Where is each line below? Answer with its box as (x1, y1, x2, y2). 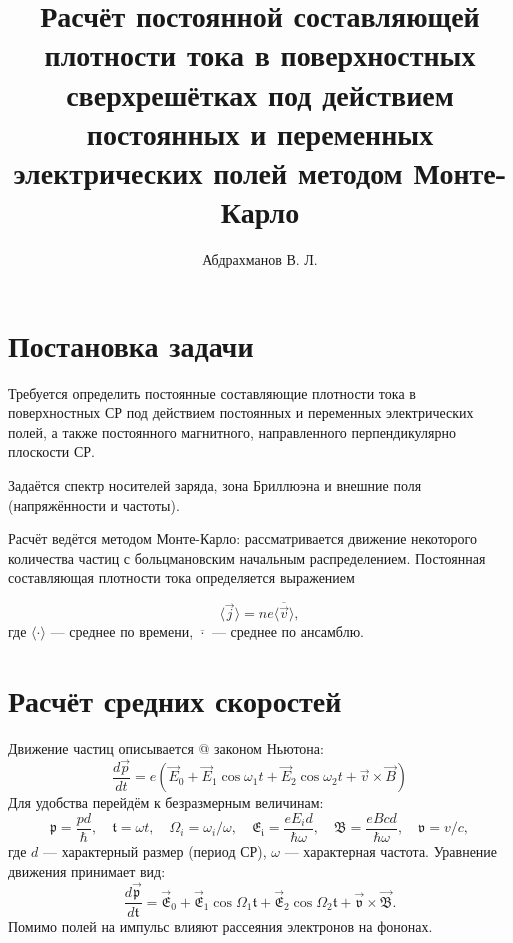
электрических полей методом (13, 151, 403, 192)
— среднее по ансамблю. (211, 621, 364, 642)
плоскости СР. (8, 441, 95, 462)
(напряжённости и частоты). (8, 494, 180, 515)
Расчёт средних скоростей (8, 680, 342, 721)
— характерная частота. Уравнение (284, 841, 498, 862)
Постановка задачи (8, 324, 254, 365)
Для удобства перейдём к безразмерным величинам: (8, 792, 324, 813)
